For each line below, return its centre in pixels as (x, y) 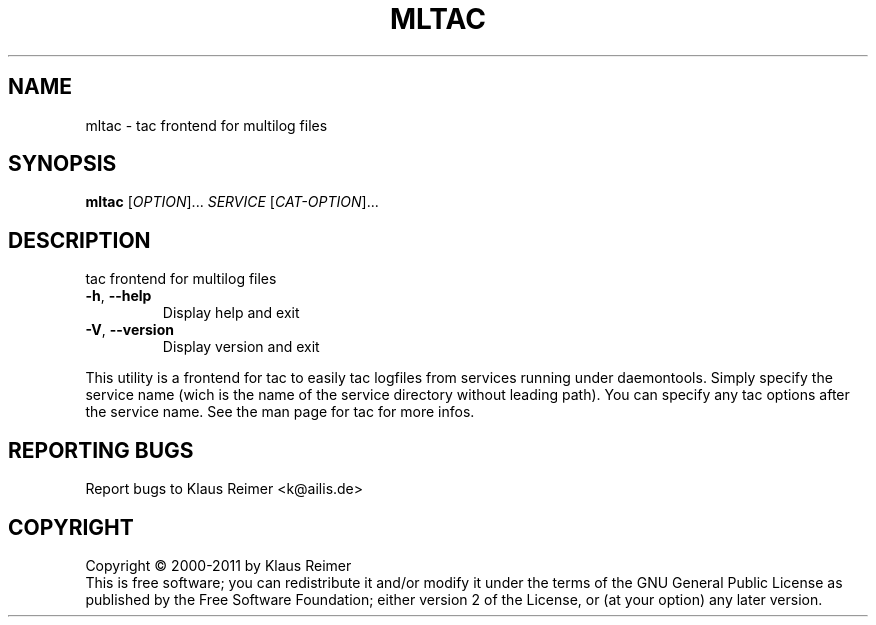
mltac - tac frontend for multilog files (206, 125)
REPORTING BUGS (101, 450)
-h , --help (118, 296)
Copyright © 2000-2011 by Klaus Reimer (218, 565)
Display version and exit (241, 347)
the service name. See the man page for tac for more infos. (280, 412)
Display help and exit (231, 313)
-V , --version (129, 330)
